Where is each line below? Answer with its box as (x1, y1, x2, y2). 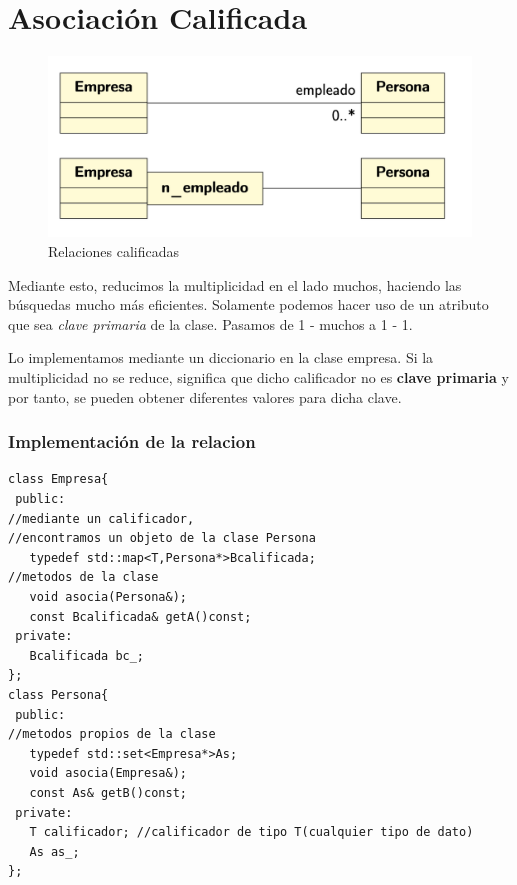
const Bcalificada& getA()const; (29, 609, 252, 624)
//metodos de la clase (8, 570, 159, 585)
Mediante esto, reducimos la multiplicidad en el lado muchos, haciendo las (8, 274, 462, 295)
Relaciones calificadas (48, 241, 179, 262)
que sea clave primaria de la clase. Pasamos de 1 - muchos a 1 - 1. (8, 313, 413, 334)
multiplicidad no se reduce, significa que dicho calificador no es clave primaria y (8, 367, 509, 388)
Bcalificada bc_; (29, 648, 145, 663)
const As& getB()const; (29, 785, 187, 800)
